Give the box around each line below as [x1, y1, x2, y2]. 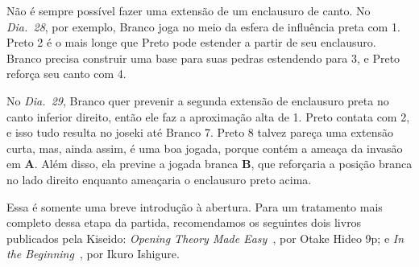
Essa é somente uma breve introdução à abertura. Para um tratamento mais [6, 198, 383, 215]
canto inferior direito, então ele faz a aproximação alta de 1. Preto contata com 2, [6, 108, 410, 125]
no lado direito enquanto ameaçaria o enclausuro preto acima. [6, 170, 312, 187]
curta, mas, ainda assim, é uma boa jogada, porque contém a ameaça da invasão [6, 139, 403, 156]
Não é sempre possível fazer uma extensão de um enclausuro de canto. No [6, 2, 371, 18]
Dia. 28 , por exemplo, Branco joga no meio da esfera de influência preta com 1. [6, 18, 400, 35]
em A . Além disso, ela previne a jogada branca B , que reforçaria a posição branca [6, 155, 413, 172]
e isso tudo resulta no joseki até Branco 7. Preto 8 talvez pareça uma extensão [6, 124, 393, 141]
